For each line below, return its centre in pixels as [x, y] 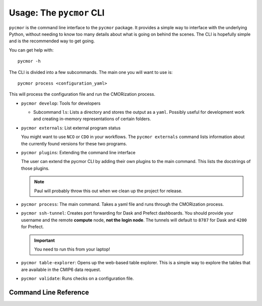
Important [45, 240]
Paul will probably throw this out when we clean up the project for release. [108, 191]
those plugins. [35, 168]
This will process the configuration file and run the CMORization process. [82, 94]
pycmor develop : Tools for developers [61, 103]
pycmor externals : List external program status [71, 128]
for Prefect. [33, 227]
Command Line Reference [49, 292]
